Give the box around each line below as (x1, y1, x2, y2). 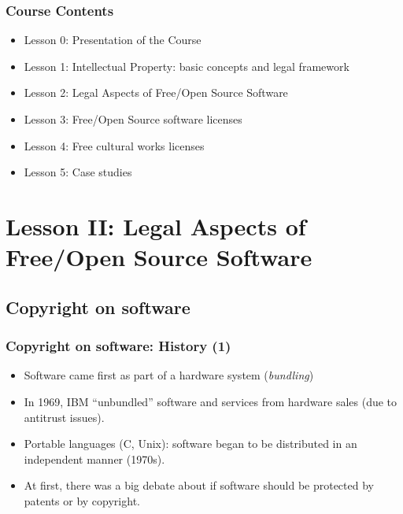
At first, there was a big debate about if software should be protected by (24, 477, 374, 494)
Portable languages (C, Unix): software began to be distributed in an (24, 435, 357, 452)
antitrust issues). (24, 409, 105, 425)
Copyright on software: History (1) (6, 336, 231, 356)
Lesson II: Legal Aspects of (6, 209, 306, 242)
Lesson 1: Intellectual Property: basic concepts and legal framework (24, 57, 349, 74)
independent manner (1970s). (24, 450, 165, 467)
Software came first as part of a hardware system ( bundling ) (24, 367, 314, 383)
